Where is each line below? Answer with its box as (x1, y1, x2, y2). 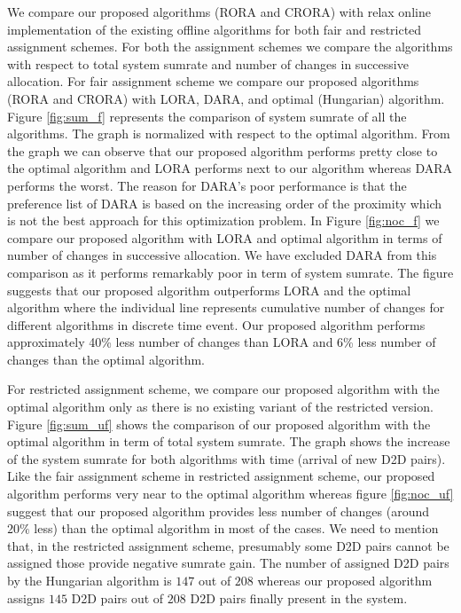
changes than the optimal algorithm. (7, 350, 205, 368)
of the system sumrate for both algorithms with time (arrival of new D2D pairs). (7, 449, 446, 468)
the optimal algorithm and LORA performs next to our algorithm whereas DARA (7, 159, 453, 177)
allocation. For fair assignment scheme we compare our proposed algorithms (7, 72, 419, 90)
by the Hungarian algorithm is (7, 571, 172, 589)
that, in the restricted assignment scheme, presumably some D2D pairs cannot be (7, 536, 449, 554)
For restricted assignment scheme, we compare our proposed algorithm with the (7, 380, 440, 398)
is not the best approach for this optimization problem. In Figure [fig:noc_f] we (7, 211, 440, 230)
